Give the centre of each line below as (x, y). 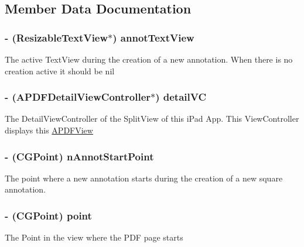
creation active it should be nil (60, 71)
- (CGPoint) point (48, 215)
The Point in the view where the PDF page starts (94, 237)
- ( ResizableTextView (57, 37)
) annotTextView (153, 37)
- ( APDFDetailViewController (78, 97)
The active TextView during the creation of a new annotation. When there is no (149, 59)
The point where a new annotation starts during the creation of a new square (144, 178)
